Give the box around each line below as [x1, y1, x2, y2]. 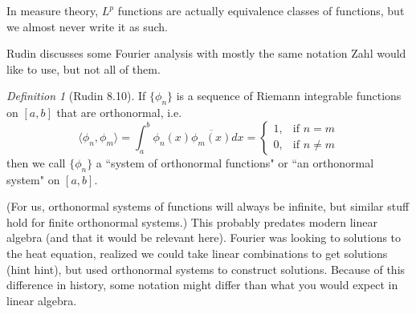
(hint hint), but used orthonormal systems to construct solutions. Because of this [6, 260, 406, 277]
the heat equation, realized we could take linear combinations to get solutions [6, 244, 388, 261]
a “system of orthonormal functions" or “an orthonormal [96, 154, 374, 171]
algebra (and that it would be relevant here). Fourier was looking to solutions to [6, 229, 402, 246]
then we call [6, 154, 66, 171]
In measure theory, [6, 2, 99, 18]
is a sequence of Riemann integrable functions [176, 87, 402, 104]
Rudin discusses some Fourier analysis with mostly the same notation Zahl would [6, 45, 406, 62]
